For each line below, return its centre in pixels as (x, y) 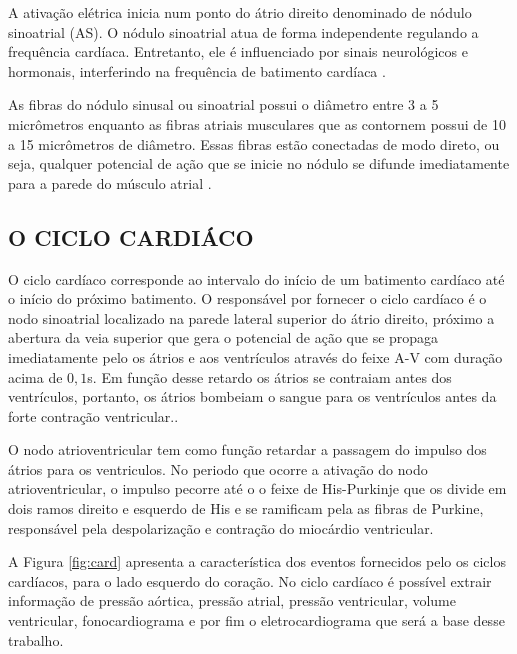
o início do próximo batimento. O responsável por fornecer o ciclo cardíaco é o (247, 298)
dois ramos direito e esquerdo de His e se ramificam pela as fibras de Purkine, (246, 508)
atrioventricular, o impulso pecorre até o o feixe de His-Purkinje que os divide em (257, 488)
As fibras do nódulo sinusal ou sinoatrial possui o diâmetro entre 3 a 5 (223, 104)
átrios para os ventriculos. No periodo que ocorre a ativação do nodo (218, 468)
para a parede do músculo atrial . (110, 182)
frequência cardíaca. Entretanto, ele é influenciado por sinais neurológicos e (238, 51)
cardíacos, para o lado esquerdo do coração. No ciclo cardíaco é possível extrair (250, 580)
